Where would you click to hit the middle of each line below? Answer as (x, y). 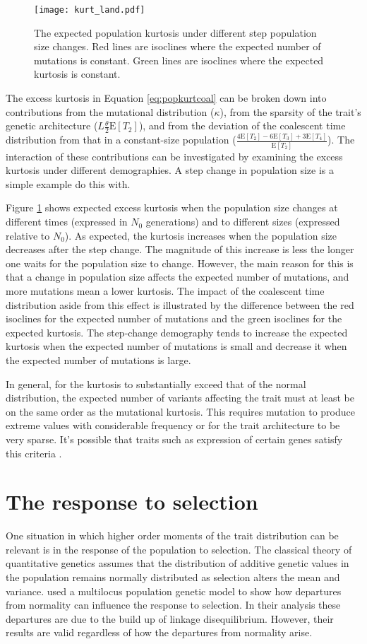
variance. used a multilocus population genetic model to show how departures (174, 591)
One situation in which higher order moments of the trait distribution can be (172, 535)
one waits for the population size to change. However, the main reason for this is (180, 263)
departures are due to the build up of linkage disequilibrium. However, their (170, 618)
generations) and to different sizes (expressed (243, 222)
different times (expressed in (67, 222)
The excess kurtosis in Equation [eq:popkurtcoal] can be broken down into (166, 98)
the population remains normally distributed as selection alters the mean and (173, 577)
